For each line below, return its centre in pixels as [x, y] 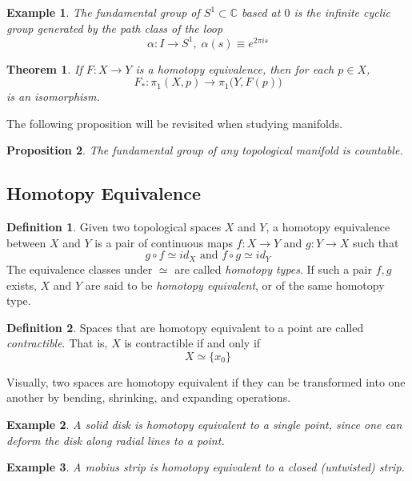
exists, [22, 285]
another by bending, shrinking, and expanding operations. [149, 397]
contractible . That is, [57, 343]
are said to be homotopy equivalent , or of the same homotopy [235, 285]
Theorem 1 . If [44, 68]
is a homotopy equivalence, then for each [235, 68]
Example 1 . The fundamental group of [103, 12]
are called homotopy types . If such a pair [273, 269]
